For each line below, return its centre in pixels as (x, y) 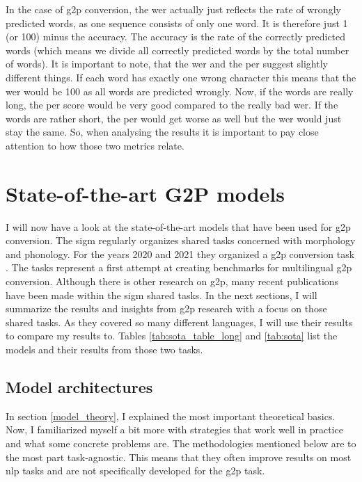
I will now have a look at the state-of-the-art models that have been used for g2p (178, 226)
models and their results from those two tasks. (104, 349)
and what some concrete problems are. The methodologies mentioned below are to (181, 443)
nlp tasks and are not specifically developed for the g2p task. (135, 471)
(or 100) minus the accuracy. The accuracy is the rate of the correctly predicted (176, 37)
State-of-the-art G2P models (145, 193)
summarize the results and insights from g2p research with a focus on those (166, 308)
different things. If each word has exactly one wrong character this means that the (181, 77)
